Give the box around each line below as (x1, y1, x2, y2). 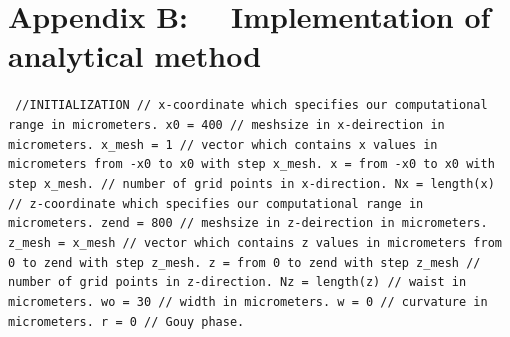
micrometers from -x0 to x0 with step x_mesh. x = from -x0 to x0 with (8, 157, 495, 172)
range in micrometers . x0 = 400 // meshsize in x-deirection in (8, 117, 445, 132)
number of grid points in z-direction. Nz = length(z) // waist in (8, 275, 467, 290)
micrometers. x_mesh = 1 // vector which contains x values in (8, 137, 438, 152)
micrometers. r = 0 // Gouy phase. (8, 314, 245, 329)
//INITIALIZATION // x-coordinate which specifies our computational (15, 98, 488, 113)
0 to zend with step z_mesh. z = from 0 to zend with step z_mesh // (8, 255, 481, 270)
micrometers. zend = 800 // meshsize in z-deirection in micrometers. (8, 216, 488, 231)
